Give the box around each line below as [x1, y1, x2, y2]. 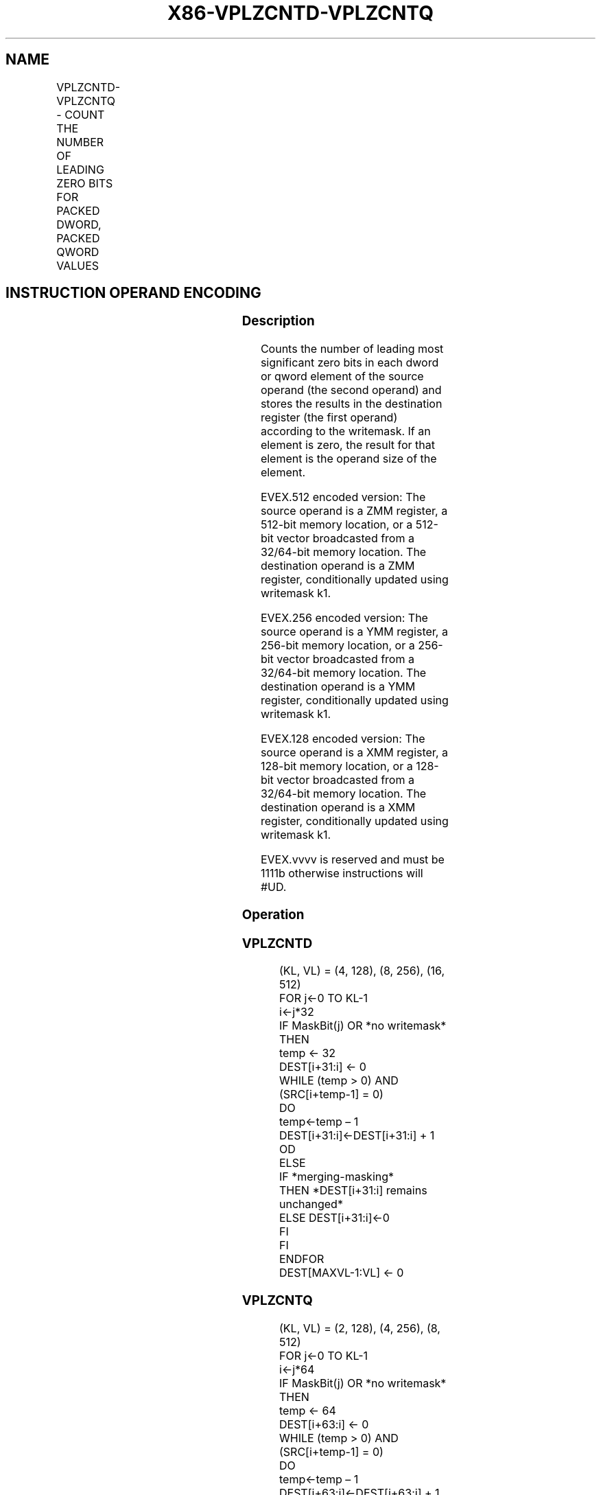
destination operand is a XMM [260, 800, 416, 815]
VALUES [56, 258, 99, 273]
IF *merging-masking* [279, 1170, 394, 1184]
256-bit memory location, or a [260, 638, 415, 653]
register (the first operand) [260, 410, 398, 425]
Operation [241, 906, 305, 923]
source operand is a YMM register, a [260, 625, 448, 639]
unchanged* [279, 1197, 343, 1212]
